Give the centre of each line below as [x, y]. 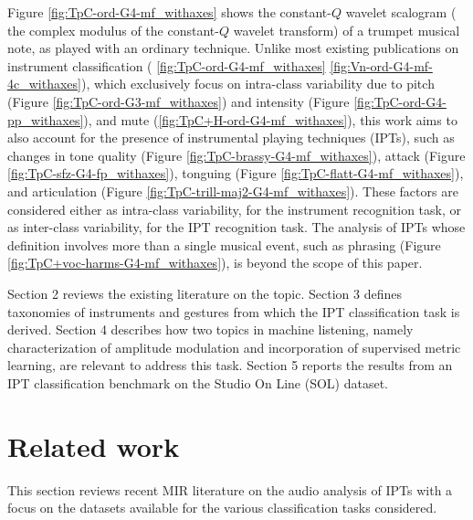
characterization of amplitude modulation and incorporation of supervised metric [234, 347]
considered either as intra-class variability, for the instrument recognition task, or [235, 209]
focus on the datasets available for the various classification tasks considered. [222, 508]
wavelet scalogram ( [401, 12]
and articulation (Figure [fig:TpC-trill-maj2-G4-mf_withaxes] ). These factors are [233, 191]
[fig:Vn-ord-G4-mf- [381, 65]
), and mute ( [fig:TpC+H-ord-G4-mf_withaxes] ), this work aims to [270, 119]
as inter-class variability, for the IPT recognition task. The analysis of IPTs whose [236, 227]
